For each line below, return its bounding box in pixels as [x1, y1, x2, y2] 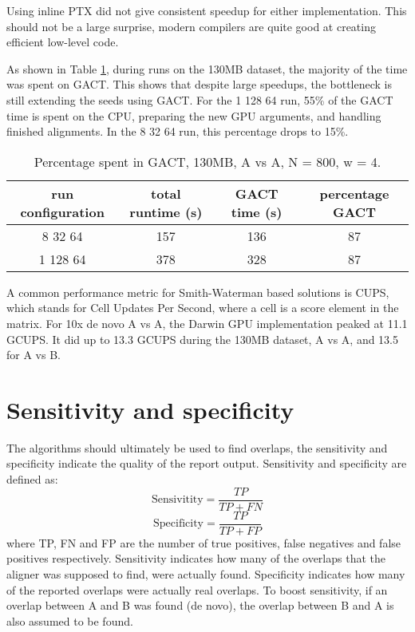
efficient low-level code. [6, 34, 119, 50]
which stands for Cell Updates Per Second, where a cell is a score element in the [6, 299, 399, 316]
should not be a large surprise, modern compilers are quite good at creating [6, 18, 376, 34]
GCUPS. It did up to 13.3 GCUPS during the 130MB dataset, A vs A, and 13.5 [6, 330, 399, 347]
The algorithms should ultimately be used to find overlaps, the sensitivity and [6, 439, 388, 456]
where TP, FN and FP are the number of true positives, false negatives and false [6, 534, 401, 551]
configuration [20, 202, 105, 221]
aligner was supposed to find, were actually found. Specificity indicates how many [6, 565, 405, 582]
